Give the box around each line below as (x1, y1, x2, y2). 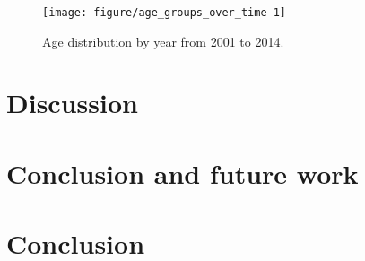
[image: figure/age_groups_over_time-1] (42, 6, 287, 19)
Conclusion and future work (6, 154, 359, 191)
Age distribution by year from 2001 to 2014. (42, 31, 284, 50)
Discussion (6, 84, 138, 121)
